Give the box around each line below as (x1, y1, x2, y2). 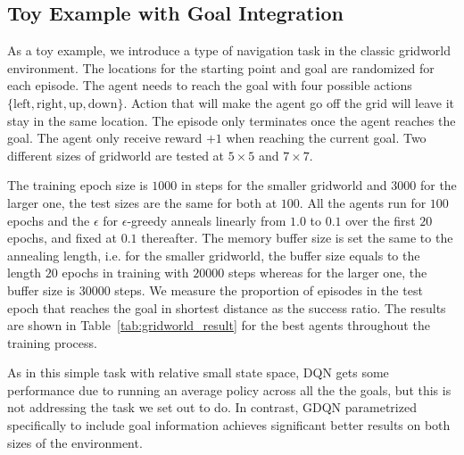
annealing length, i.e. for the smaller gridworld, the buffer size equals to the (7, 245, 420, 264)
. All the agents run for (299, 193, 427, 211)
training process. (7, 333, 97, 352)
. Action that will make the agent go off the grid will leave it (123, 93, 455, 112)
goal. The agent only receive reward (7, 128, 203, 147)
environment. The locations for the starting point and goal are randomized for (7, 58, 435, 77)
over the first (345, 211, 416, 229)
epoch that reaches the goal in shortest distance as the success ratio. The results (7, 298, 446, 317)
